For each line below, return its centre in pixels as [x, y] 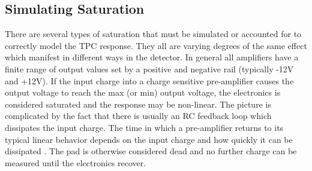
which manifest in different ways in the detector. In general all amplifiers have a [152, 57]
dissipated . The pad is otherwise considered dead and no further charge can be [151, 151]
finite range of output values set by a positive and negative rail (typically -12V [149, 68]
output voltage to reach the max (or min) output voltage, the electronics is [143, 92]
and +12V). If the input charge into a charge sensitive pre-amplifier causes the [149, 80]
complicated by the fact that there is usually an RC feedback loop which [138, 116]
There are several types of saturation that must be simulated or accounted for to [153, 34]
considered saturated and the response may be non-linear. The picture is [138, 104]
